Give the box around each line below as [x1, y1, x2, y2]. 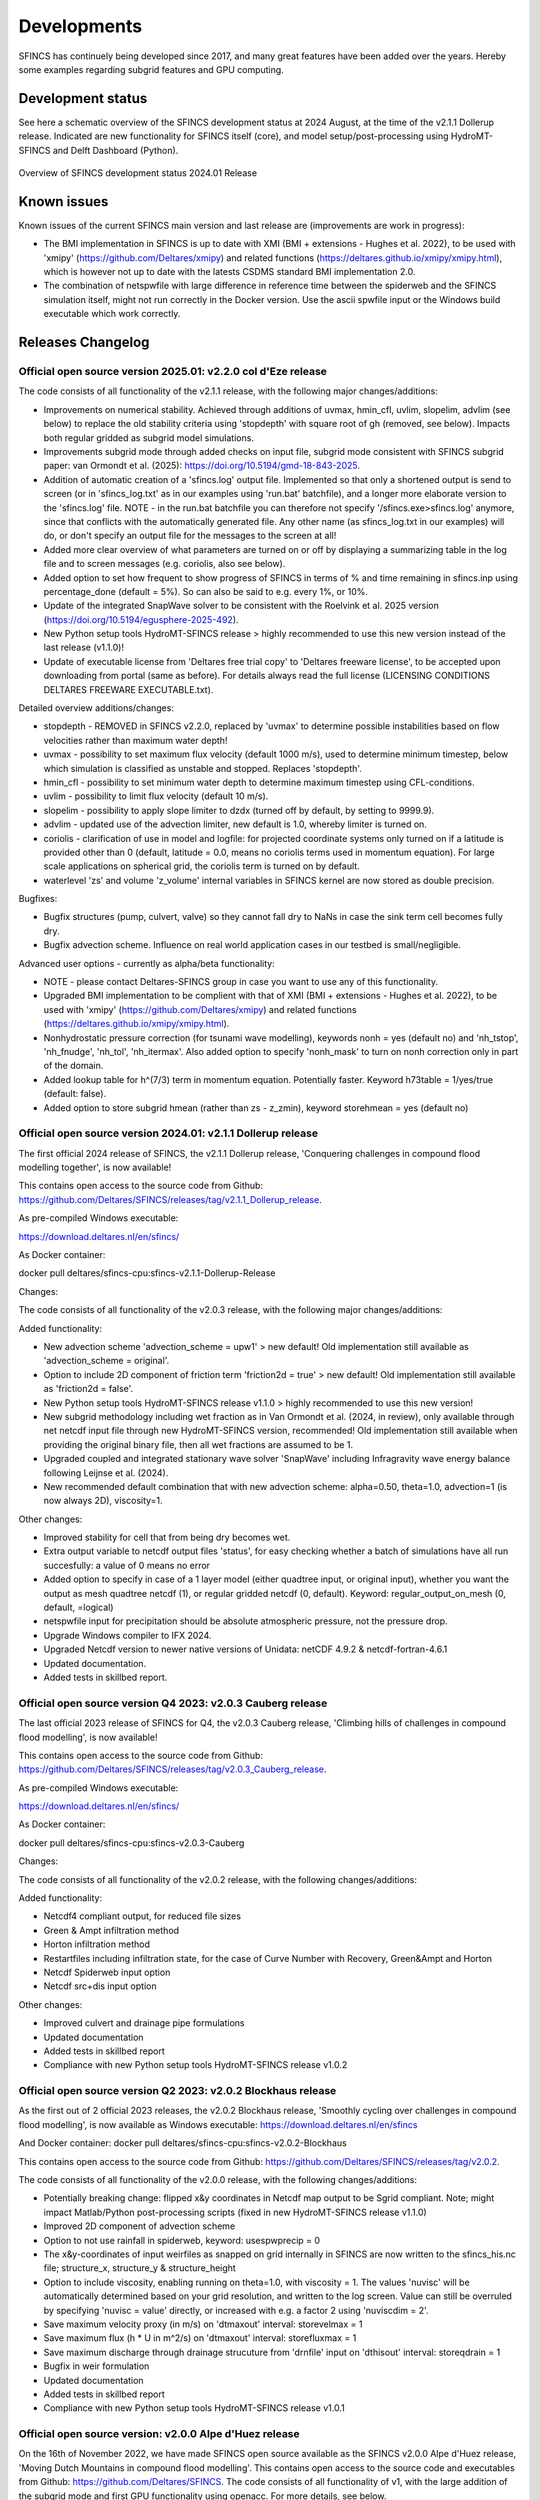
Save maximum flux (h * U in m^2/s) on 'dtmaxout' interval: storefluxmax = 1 [43, 2332, 357, 2344]
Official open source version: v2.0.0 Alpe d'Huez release [18, 2427, 300, 2441]
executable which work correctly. [43, 308, 181, 320]
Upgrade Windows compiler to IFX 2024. [43, 1629, 212, 1641]
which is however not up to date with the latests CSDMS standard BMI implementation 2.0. [43, 266, 416, 278]
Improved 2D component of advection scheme [43, 2220, 236, 2232]
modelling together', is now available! [18, 1161, 172, 1174]
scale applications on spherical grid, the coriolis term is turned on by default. [43, 860, 360, 872]
